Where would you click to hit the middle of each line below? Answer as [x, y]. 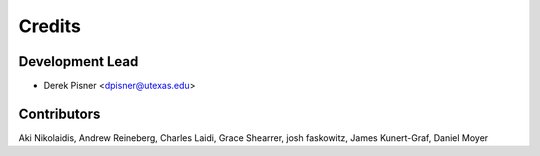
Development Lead [78, 61]
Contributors [59, 113]
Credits [50, 26]
